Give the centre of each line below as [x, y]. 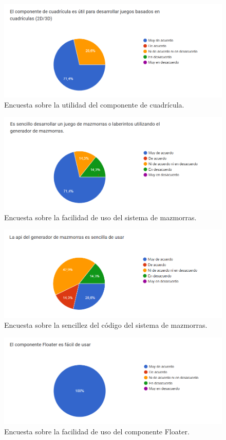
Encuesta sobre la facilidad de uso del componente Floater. [97, 432]
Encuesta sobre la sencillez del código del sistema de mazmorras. [106, 325]
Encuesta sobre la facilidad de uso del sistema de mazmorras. [100, 217]
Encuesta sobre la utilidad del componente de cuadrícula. [94, 104]
